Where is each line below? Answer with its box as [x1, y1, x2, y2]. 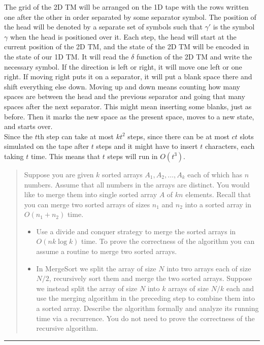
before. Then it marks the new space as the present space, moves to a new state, [4, 111, 254, 121]
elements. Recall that [185, 189, 251, 200]
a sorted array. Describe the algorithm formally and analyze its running [36, 303, 259, 313]
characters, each [205, 141, 255, 151]
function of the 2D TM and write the [136, 51, 252, 61]
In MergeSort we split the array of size [36, 263, 156, 273]
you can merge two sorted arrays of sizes [24, 199, 150, 209]
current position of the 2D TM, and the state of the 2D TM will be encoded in [4, 41, 249, 52]
